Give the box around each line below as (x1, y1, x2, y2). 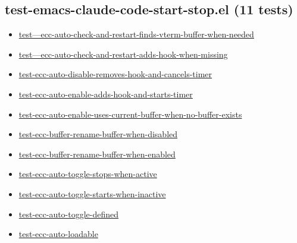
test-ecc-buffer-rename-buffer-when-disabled (18, 128, 178, 140)
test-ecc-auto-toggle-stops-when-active (18, 168, 157, 180)
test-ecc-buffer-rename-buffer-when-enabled (18, 147, 176, 160)
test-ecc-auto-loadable (18, 228, 98, 240)
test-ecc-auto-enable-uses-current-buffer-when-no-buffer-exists (18, 108, 242, 120)
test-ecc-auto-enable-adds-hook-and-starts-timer (18, 87, 193, 100)
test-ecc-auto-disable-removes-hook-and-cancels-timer (18, 68, 212, 80)
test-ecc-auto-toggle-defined (18, 207, 119, 220)
